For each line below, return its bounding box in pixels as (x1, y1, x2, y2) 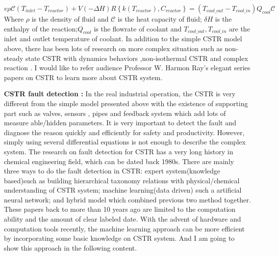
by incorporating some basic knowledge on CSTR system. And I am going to (4, 233, 235, 243)
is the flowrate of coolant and (94, 23, 182, 33)
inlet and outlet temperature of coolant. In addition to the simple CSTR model (4, 33, 242, 44)
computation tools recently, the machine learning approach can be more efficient (4, 223, 245, 233)
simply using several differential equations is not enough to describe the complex (4, 137, 246, 147)
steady (4, 53, 24, 63)
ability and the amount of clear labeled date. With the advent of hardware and (4, 214, 241, 224)
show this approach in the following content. (4, 242, 137, 253)
